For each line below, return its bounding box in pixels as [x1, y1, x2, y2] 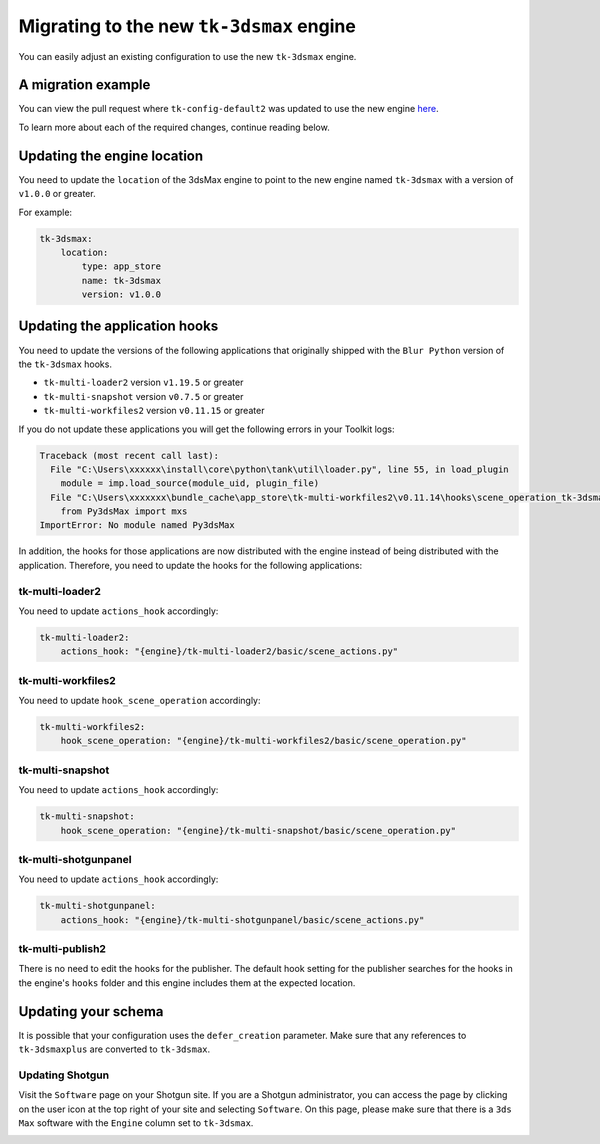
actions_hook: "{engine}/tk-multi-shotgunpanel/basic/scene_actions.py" [60, 914, 425, 925]
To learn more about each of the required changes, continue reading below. [18, 121, 330, 133]
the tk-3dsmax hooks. [18, 358, 112, 370]
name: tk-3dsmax [81, 275, 162, 286]
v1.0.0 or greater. [18, 188, 96, 200]
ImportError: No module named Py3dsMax [39, 520, 235, 531]
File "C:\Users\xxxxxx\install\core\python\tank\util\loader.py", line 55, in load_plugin [50, 463, 509, 475]
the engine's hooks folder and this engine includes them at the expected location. [18, 976, 356, 989]
